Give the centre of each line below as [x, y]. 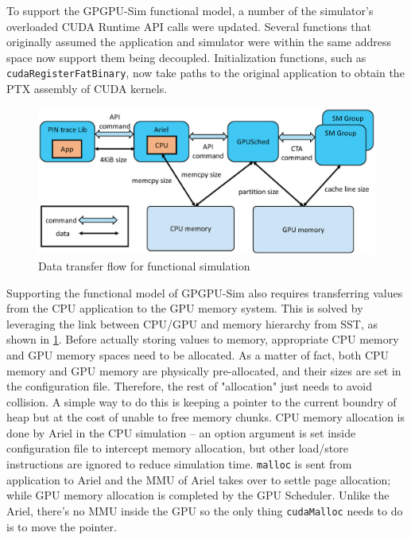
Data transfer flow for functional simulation [144, 265]
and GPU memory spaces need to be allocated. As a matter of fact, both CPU [198, 354]
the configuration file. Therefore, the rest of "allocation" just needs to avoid [190, 386]
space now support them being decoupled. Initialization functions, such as [186, 57]
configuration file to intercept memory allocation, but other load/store [178, 448]
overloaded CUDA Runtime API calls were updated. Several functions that [189, 26]
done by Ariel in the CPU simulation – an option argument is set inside [181, 432]
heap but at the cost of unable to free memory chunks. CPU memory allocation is [206, 417]
